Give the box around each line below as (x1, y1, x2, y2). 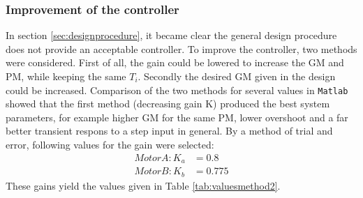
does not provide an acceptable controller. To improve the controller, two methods (6, 41, 357, 56)
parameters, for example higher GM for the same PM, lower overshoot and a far (6, 109, 348, 124)
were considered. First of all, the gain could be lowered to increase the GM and (6, 55, 344, 70)
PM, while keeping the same (6, 69, 126, 83)
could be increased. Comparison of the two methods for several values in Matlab (6, 82, 348, 97)
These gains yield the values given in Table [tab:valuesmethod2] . (6, 178, 281, 192)
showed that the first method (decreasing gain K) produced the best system (6, 96, 330, 111)
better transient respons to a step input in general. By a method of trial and (6, 123, 333, 138)
